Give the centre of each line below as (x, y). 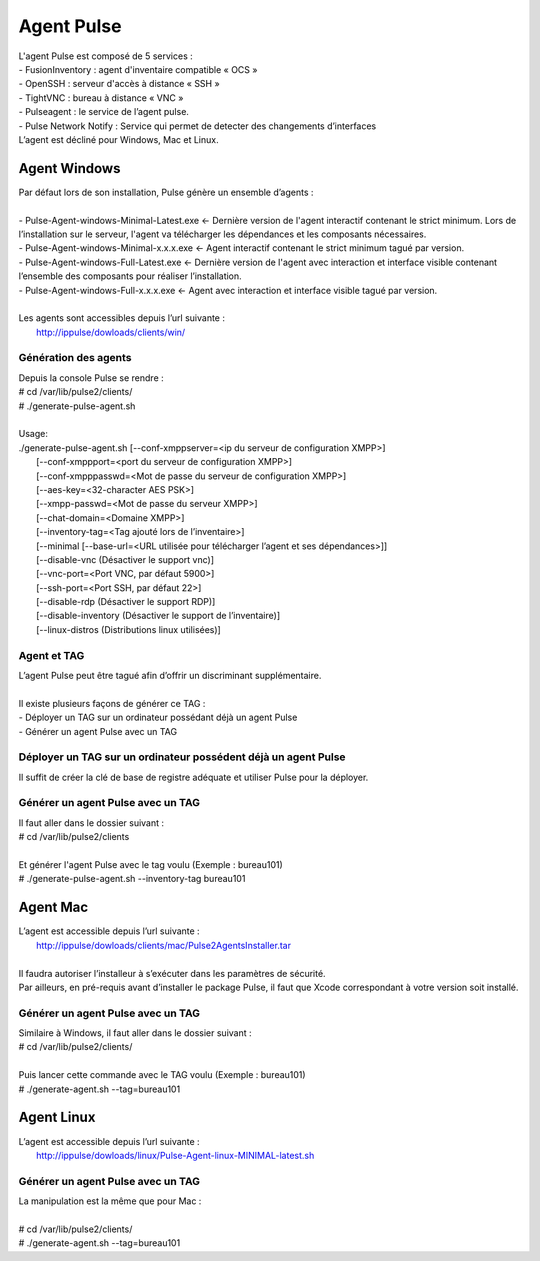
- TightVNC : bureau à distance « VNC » (101, 97)
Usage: (33, 434)
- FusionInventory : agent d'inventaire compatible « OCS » (138, 69)
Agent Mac (53, 907)
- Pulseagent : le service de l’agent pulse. (104, 112)
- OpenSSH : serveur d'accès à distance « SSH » (119, 84)
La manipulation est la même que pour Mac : (110, 1201)
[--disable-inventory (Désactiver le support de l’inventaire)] (158, 616)
